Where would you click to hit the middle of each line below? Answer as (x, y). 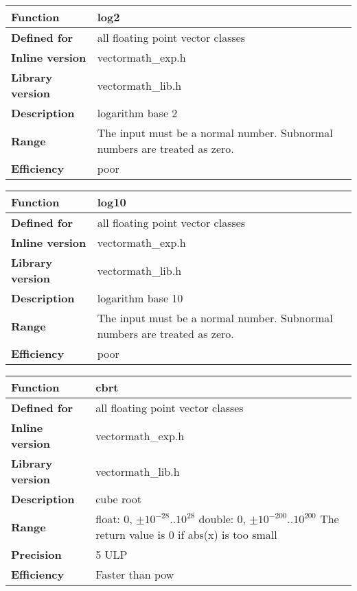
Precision (36, 554)
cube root (118, 499)
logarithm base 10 (140, 298)
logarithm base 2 (137, 113)
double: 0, (222, 519)
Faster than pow (135, 574)
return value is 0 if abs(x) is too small (186, 534)
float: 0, (114, 519)
